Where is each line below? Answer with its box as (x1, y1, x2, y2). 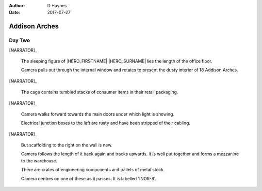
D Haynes (47, 3, 67, 8)
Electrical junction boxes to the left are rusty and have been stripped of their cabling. (21, 120, 191, 126)
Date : (9, 10, 20, 16)
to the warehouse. (21, 158, 58, 163)
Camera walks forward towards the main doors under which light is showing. (21, 111, 175, 117)
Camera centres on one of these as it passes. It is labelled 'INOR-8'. (21, 175, 157, 181)
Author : (9, 3, 25, 8)
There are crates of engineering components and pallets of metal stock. (21, 167, 165, 173)
